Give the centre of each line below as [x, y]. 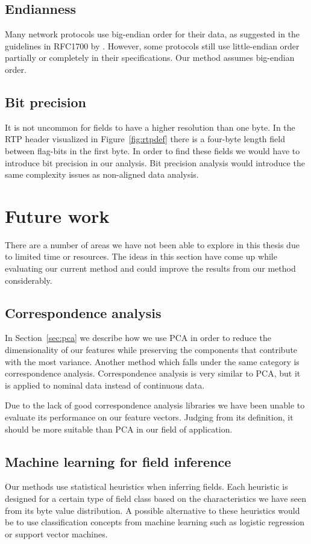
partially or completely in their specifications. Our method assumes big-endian [150, 58]
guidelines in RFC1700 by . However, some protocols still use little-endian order [152, 45]
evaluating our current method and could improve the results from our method [150, 268]
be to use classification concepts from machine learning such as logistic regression [155, 522]
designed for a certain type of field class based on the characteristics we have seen [155, 498]
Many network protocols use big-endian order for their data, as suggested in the [152, 34]
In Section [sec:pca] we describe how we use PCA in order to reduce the [138, 338]
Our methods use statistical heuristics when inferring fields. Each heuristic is [146, 486]
